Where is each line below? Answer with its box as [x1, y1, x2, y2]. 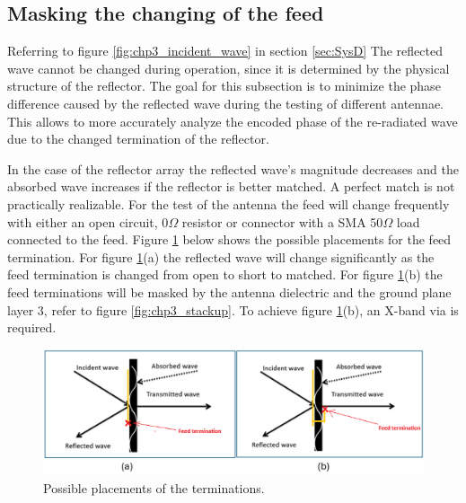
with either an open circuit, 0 [7, 212, 169, 231]
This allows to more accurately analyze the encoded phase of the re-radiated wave [7, 111, 458, 130]
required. [7, 318, 57, 337]
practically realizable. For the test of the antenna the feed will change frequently [7, 194, 450, 213]
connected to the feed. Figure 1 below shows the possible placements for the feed [7, 230, 452, 249]
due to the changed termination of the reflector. [7, 129, 269, 148]
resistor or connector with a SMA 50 [181, 212, 383, 231]
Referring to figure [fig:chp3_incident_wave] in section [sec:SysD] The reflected [7, 41, 443, 60]
